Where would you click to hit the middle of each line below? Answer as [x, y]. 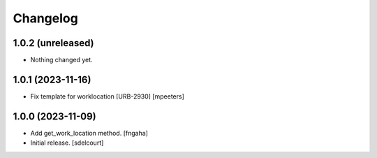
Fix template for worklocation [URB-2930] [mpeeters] [108, 96]
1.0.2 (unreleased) [53, 43]
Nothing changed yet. [62, 60]
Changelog [45, 18]
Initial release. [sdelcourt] [67, 143]
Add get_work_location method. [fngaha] [89, 133]
